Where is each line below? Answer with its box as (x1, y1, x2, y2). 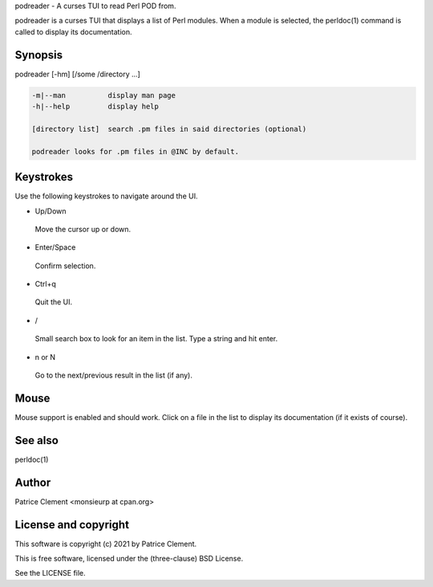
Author (14, 475, 51, 489)
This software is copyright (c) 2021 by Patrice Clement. (14, 539, 197, 548)
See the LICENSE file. (14, 569, 86, 578)
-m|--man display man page (31, 91, 176, 100)
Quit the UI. (34, 297, 73, 307)
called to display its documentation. (14, 26, 132, 36)
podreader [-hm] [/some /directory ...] (14, 69, 140, 79)
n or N (34, 352, 56, 361)
